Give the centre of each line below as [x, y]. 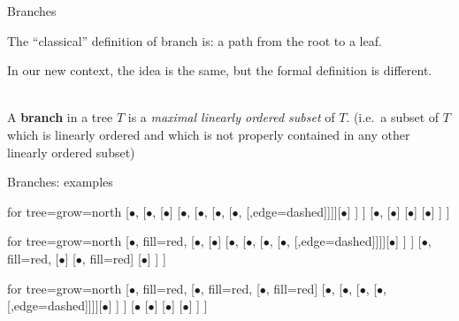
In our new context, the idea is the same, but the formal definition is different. [220, 70]
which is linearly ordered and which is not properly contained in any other [209, 134]
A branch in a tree [60, 117]
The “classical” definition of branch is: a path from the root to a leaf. [195, 40]
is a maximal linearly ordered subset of [231, 117]
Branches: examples [60, 182]
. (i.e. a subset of [393, 117]
